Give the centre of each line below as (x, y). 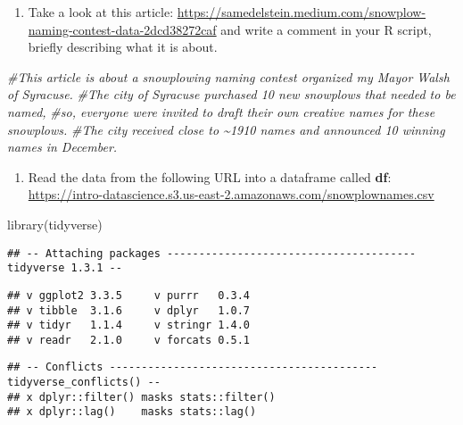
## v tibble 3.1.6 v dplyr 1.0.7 (129, 310)
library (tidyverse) (55, 224)
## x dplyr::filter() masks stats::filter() (141, 397)
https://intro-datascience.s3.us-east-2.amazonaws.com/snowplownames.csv (231, 194)
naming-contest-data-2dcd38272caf (122, 29)
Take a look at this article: (101, 12)
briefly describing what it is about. (123, 47)
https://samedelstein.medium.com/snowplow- (302, 12)
